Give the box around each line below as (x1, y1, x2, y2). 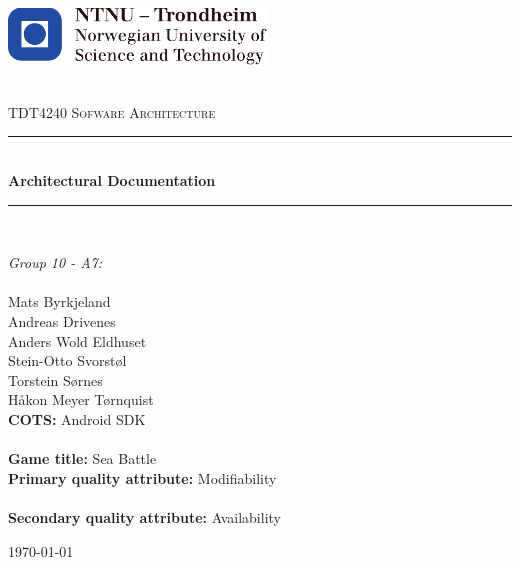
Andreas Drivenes (8, 311, 116, 332)
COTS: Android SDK (8, 409, 146, 429)
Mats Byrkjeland (8, 291, 111, 312)
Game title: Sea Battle (8, 448, 157, 469)
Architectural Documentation (8, 170, 216, 191)
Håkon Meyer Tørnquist (8, 389, 154, 410)
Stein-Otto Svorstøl (8, 350, 127, 371)
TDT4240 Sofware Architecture (8, 101, 216, 122)
